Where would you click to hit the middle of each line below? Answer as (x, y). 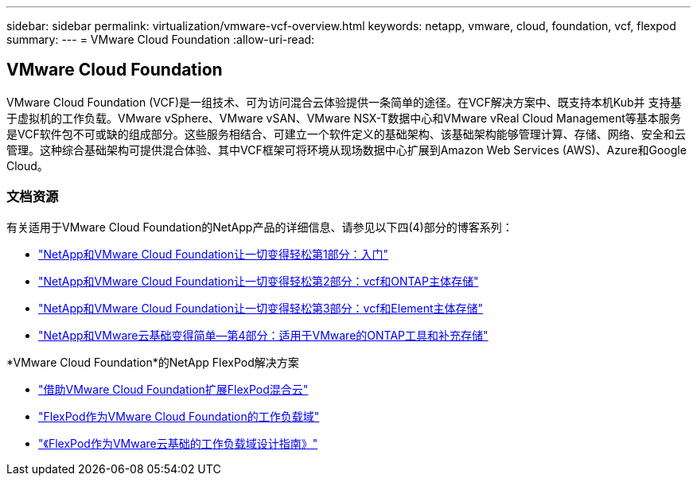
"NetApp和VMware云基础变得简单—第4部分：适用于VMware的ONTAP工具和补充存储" (263, 335)
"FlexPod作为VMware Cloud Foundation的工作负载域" (179, 416)
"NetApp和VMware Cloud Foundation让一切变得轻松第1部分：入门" (214, 254)
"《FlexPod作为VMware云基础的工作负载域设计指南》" (178, 443)
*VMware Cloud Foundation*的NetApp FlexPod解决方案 (153, 362)
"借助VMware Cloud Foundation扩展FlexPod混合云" (173, 389)
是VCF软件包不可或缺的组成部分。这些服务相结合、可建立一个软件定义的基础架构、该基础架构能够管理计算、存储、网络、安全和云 (346, 134)
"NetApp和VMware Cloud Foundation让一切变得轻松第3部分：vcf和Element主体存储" (261, 308)
